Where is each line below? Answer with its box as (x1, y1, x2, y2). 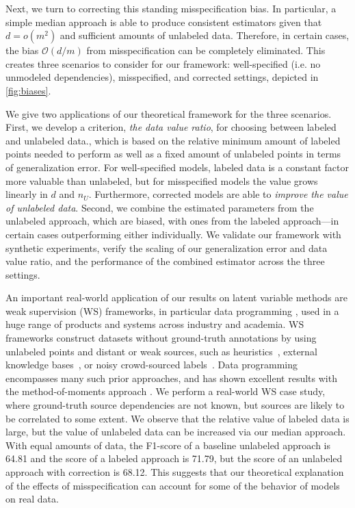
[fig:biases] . (5, 83, 51, 97)
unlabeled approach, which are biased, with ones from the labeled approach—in (5, 214, 339, 228)
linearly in (5, 187, 48, 201)
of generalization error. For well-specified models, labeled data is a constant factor (5, 160, 350, 174)
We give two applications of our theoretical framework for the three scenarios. (5, 106, 332, 120)
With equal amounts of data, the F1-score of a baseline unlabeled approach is (5, 437, 331, 452)
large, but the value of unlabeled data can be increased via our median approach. (5, 424, 346, 439)
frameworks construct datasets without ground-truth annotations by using (5, 331, 317, 345)
